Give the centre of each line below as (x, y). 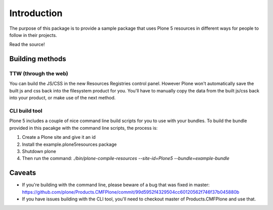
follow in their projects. (33, 35)
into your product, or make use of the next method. (62, 98)
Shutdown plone (39, 151)
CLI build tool (26, 111)
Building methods (38, 59)
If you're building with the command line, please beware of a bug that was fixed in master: (116, 185)
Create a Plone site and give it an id (59, 137)
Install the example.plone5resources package (70, 144)
